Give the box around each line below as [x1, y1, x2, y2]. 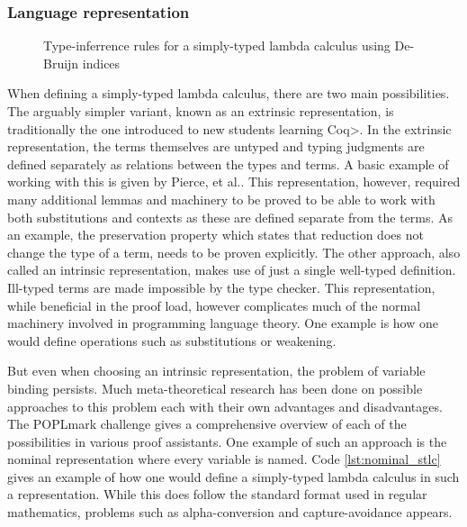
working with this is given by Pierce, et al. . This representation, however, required [7, 172, 461, 191]
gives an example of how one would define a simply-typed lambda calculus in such [7, 467, 460, 486]
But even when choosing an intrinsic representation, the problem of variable [7, 361, 426, 380]
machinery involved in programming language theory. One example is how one [7, 313, 438, 332]
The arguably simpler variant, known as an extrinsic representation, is [7, 102, 394, 120]
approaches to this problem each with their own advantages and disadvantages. [7, 396, 443, 415]
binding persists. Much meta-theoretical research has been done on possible [7, 378, 423, 397]
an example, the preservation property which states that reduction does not [7, 225, 424, 244]
